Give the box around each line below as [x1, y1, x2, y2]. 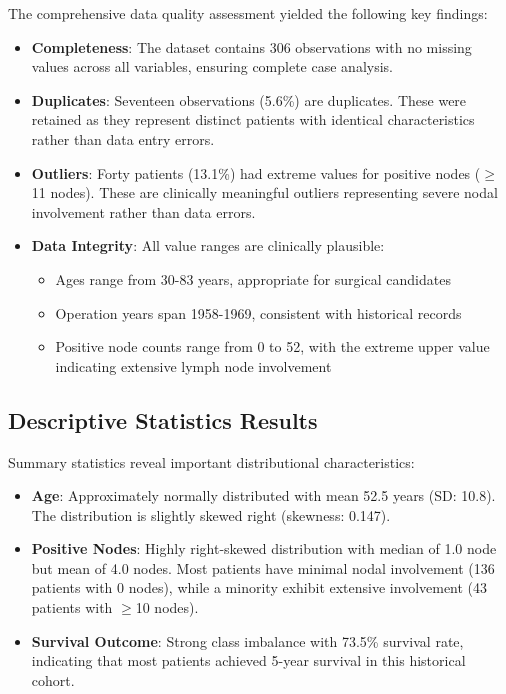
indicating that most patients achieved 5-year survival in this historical [31, 650, 466, 671]
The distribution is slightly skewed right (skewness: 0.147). [31, 504, 391, 525]
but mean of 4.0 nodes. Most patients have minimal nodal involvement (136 [31, 557, 495, 578]
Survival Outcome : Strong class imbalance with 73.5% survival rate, [31, 630, 464, 651]
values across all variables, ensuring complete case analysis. [31, 56, 393, 77]
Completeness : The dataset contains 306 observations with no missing [31, 36, 472, 57]
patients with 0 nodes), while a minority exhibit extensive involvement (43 [31, 577, 488, 598]
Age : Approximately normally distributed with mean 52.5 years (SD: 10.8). [31, 485, 496, 506]
